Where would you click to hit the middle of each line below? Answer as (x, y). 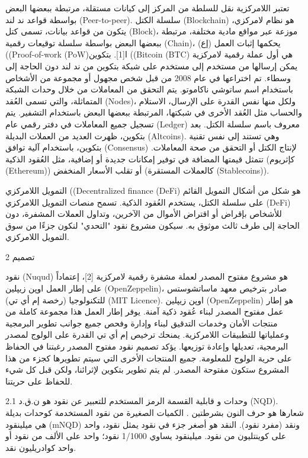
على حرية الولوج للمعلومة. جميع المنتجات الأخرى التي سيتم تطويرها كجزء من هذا (149, 358)
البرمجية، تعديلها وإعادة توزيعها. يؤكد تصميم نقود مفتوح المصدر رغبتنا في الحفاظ (147, 346)
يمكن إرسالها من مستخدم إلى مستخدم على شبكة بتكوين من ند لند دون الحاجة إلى (152, 65)
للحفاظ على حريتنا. (39, 381)
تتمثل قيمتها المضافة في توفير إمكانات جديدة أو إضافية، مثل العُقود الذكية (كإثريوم (150, 158)
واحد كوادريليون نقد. (41, 447)
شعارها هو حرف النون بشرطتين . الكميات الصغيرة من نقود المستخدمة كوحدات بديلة (155, 412)
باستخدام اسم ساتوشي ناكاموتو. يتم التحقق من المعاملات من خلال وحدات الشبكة (149, 89)
